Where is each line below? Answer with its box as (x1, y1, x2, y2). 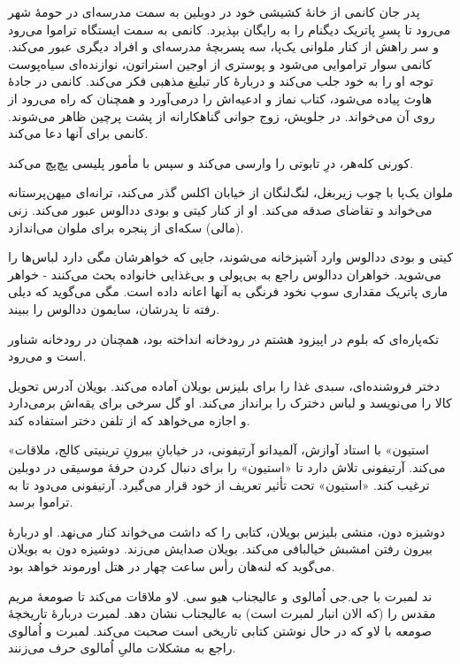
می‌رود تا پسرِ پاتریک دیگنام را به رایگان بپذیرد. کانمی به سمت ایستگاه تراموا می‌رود (8, 19, 451, 38)
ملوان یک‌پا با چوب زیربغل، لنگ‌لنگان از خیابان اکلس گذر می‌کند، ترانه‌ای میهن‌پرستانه (8, 183, 454, 202)
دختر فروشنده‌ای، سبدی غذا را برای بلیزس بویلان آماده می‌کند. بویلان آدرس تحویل (8, 376, 440, 394)
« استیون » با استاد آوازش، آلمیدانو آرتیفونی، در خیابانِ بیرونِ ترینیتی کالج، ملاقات (8, 440, 429, 459)
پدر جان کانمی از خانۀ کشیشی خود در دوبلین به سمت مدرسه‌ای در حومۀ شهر (8, 3, 420, 20)
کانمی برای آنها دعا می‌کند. (8, 124, 149, 142)
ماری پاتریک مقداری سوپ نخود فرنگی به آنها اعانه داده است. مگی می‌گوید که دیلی (8, 282, 448, 301)
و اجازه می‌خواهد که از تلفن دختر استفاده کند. (8, 410, 250, 429)
